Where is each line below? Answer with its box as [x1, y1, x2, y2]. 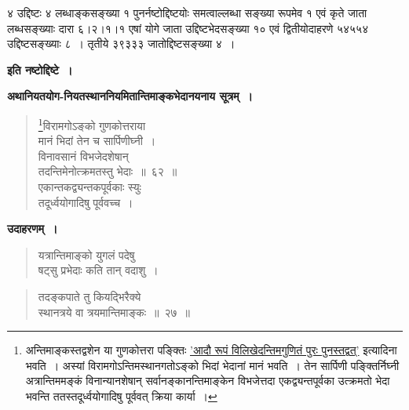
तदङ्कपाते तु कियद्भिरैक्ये [38, 288, 141, 304]
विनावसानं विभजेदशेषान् [38, 147, 129, 164]
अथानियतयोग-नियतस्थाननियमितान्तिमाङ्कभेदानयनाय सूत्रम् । [7, 88, 253, 104]
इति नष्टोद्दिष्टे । [7, 61, 73, 78]
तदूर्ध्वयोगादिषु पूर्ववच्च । [38, 194, 133, 210]
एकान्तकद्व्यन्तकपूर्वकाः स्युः [38, 179, 141, 194]
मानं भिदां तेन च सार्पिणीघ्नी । [38, 132, 156, 149]
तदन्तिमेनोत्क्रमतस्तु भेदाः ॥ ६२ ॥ [38, 163, 177, 180]
